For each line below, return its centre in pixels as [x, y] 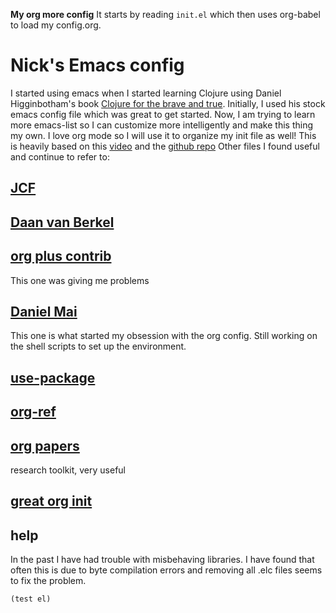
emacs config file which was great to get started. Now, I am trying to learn [163, 114]
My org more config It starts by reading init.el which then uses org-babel [165, 14]
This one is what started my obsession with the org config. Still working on [164, 336]
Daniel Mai [44, 311]
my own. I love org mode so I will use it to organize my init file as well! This [163, 135]
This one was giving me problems [80, 280]
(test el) [31, 599]
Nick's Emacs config [97, 65]
